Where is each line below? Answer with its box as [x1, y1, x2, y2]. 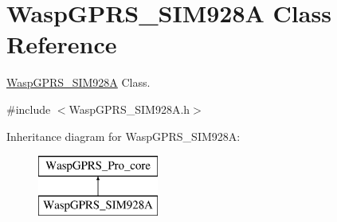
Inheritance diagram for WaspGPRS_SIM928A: [6, 127, 241, 144]
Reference [6, 28, 117, 60]
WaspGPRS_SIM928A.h [69, 100, 190, 117]
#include [6, 100, 51, 117]
